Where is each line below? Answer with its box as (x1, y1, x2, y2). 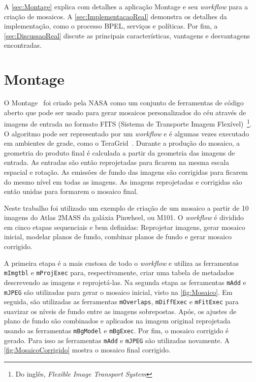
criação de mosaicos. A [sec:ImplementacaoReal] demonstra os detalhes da (4, 11, 227, 21)
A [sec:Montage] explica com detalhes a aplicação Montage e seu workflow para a (4, 1, 248, 11)
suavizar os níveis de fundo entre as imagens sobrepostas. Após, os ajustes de (4, 306, 236, 316)
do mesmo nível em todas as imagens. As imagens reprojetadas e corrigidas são (4, 176, 242, 187)
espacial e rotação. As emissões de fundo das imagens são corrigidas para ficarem (4, 166, 248, 177)
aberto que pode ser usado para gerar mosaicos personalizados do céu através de (4, 107, 246, 117)
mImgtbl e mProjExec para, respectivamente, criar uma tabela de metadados (4, 267, 234, 278)
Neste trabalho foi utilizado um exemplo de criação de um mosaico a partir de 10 (4, 202, 249, 213)
